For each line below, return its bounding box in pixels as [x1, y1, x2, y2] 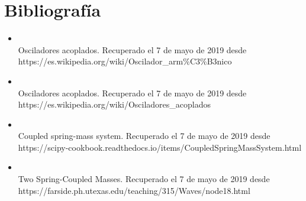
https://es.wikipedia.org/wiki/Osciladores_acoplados [18, 98, 211, 111]
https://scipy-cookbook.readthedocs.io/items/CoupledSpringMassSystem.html [18, 141, 302, 153]
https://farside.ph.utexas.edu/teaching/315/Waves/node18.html [18, 184, 250, 196]
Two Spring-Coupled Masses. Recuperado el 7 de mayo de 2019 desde [18, 173, 270, 185]
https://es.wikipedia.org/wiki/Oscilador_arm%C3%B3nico [18, 55, 232, 67]
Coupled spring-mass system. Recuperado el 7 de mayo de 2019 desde [18, 129, 270, 142]
